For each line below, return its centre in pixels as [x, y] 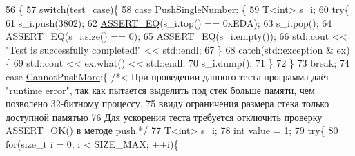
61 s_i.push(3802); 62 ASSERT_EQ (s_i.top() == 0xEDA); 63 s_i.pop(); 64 [169, 22]
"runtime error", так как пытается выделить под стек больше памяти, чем [160, 90]
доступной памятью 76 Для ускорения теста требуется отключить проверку [164, 116]
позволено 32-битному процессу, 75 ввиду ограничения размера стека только [167, 103]
